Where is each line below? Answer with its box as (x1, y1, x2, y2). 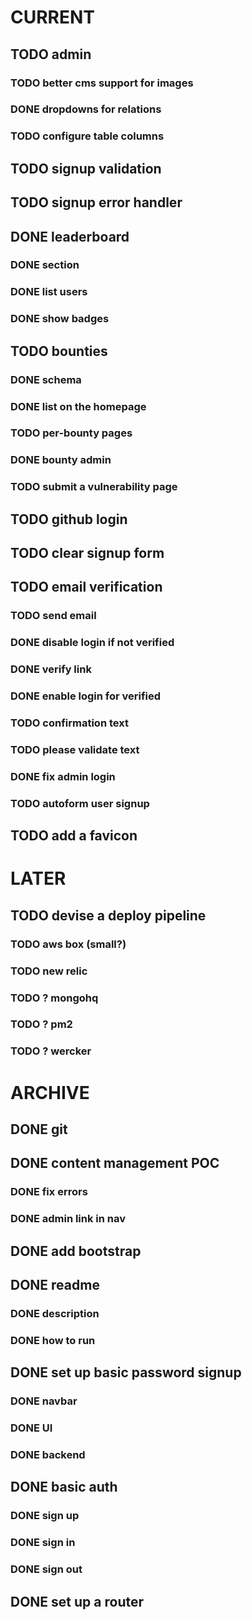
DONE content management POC (10, 1155, 220, 1172)
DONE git (10, 1121, 68, 1138)
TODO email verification (10, 579, 163, 596)
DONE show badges (10, 312, 110, 326)
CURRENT (10, 6, 96, 29)
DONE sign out (10, 1562, 83, 1576)
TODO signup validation (10, 160, 162, 177)
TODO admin (10, 46, 92, 63)
